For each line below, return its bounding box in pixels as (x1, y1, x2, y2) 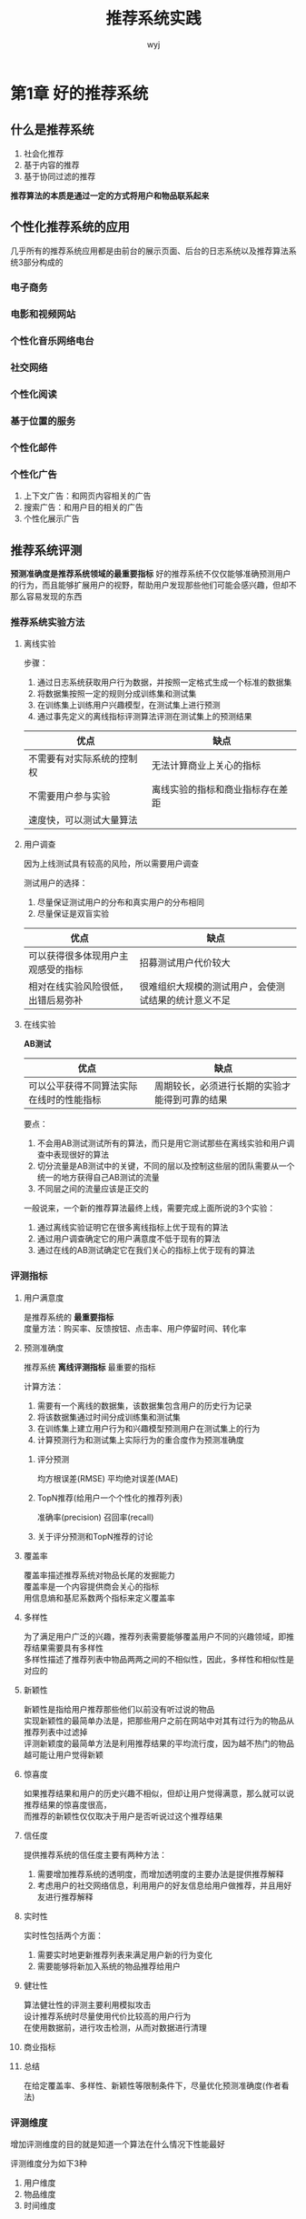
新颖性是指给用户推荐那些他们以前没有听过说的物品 (23, 1703, 215, 1714)
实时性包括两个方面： (23, 1930, 104, 1941)
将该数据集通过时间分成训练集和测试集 (36, 1411, 181, 1422)
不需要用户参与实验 (27, 790, 111, 803)
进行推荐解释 (44, 1891, 94, 1902)
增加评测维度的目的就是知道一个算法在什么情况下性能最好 (10, 2139, 225, 2150)
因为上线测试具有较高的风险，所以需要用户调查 (23, 858, 199, 869)
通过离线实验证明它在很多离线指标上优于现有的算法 (36, 1222, 229, 1233)
